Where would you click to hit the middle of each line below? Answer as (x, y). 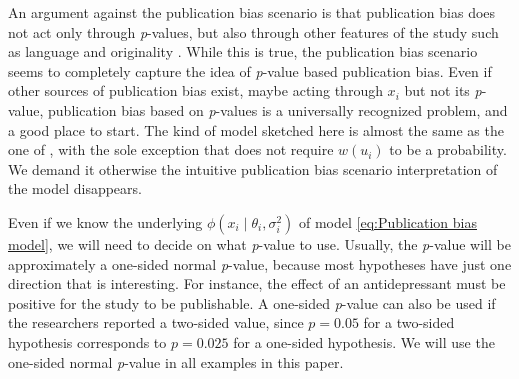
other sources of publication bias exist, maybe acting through (195, 90)
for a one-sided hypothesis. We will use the (364, 341)
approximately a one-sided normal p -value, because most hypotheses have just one (260, 263)
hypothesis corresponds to (87, 341)
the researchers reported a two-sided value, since (156, 322)
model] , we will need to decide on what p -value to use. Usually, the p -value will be (259, 243)
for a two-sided (409, 322)
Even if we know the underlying (105, 221)
